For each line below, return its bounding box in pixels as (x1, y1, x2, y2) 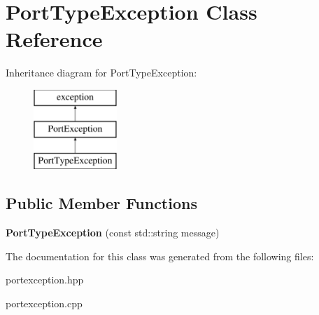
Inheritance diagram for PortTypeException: (6, 65, 197, 80)
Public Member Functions (6, 192, 197, 214)
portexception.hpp (6, 272, 84, 287)
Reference (6, 25, 103, 53)
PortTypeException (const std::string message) (6, 225, 220, 240)
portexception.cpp (6, 295, 83, 310)
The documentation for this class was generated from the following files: (6, 248, 314, 263)
